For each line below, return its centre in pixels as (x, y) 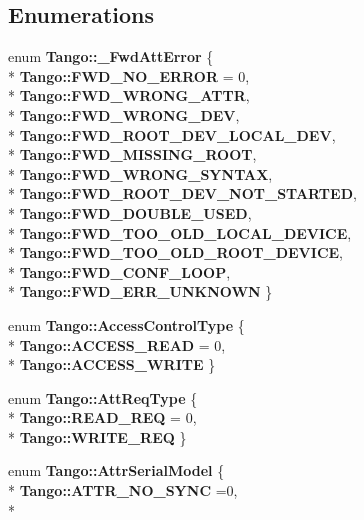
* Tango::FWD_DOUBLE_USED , (130, 212)
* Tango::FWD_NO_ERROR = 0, (129, 75)
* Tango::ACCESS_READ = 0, (117, 344)
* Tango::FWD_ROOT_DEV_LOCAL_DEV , (172, 134)
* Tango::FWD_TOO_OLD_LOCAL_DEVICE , (180, 232)
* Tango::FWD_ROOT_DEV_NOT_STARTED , (182, 193)
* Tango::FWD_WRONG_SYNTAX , (140, 173)
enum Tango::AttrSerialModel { (116, 470)
